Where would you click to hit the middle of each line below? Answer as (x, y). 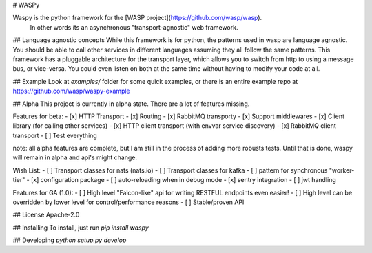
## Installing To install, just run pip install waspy (81, 228)
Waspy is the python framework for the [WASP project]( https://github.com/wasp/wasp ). (137, 18)
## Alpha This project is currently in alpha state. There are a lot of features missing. (131, 104)
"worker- (342, 170)
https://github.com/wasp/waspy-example (71, 91)
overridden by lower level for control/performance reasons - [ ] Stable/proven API (128, 202)
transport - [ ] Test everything (55, 135)
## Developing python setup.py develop (70, 240)
